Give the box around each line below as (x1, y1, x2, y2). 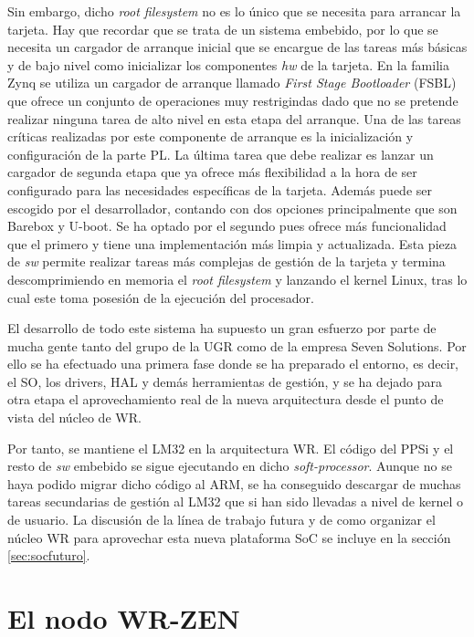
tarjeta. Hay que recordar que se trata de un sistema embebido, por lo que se (7, 19, 438, 38)
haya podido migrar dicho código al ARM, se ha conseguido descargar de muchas (7, 474, 461, 493)
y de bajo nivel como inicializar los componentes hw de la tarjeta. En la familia (7, 55, 449, 74)
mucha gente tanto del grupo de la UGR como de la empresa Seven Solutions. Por (7, 336, 467, 355)
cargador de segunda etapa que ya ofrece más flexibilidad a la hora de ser (7, 162, 417, 182)
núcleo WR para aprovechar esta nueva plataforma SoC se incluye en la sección (7, 527, 451, 547)
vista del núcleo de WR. (7, 408, 142, 427)
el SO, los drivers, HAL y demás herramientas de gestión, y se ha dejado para (7, 371, 443, 391)
